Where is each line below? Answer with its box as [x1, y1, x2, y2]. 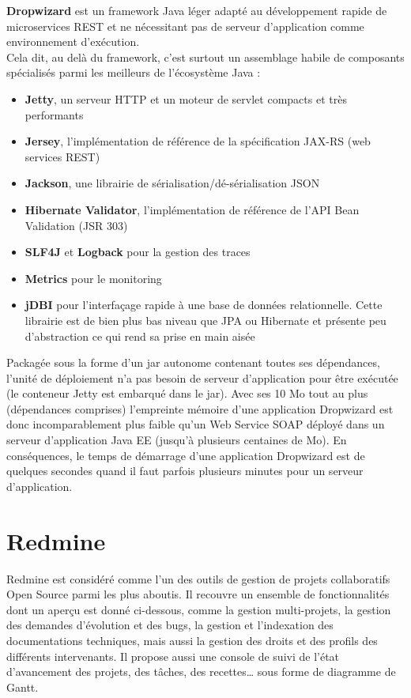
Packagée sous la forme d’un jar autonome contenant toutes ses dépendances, [6, 354, 380, 371]
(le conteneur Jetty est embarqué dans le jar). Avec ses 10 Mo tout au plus [6, 385, 368, 402]
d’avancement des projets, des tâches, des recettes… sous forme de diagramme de [6, 663, 396, 680]
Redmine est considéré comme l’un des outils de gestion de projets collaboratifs [6, 570, 390, 587]
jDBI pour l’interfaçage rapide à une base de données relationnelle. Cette [25, 296, 383, 313]
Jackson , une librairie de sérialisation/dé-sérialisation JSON [25, 175, 320, 191]
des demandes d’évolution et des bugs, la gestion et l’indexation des [6, 617, 334, 633]
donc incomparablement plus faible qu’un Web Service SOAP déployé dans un [6, 416, 385, 432]
